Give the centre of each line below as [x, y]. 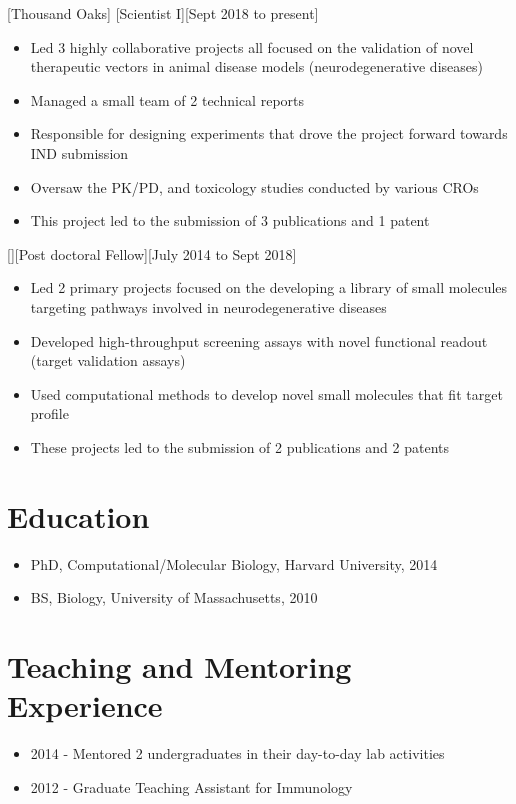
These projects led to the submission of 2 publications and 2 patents [240, 446]
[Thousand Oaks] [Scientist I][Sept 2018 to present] [163, 13]
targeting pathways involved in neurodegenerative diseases [208, 306]
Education [78, 515]
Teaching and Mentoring [179, 666]
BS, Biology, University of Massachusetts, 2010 [174, 597]
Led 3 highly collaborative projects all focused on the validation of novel [252, 46]
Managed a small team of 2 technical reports [167, 99]
